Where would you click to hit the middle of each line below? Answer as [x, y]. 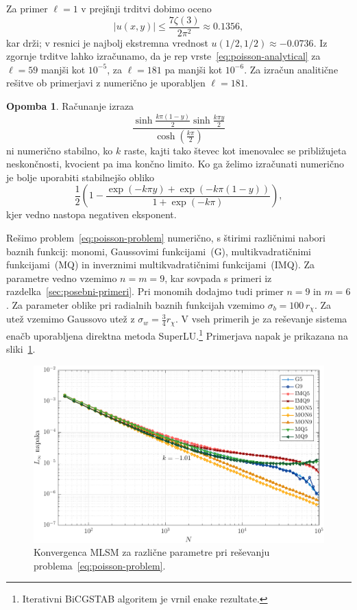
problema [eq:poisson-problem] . [100, 565]
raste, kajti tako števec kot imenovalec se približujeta [235, 150]
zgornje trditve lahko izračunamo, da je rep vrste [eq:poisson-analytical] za [163, 56]
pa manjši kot [194, 69]
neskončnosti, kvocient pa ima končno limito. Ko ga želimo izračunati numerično [175, 164]
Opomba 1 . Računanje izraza [70, 106]
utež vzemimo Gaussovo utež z [71, 319]
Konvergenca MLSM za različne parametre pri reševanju [152, 552]
